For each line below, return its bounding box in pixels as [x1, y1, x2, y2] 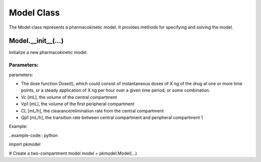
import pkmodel [9, 141, 41, 147]
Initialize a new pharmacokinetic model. [9, 49, 88, 55]
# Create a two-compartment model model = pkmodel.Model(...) [9, 150, 137, 156]
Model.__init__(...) [9, 37, 64, 45]
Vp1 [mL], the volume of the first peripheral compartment [21, 101, 135, 107]
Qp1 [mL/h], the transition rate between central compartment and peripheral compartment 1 [21, 114, 203, 120]
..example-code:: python [9, 132, 58, 138]
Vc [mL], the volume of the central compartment [21, 94, 117, 100]
